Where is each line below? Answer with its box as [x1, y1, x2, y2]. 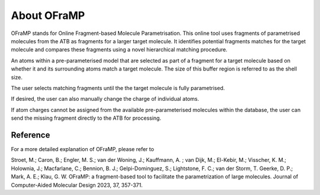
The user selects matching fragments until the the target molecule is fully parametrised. [11, 84, 225, 91]
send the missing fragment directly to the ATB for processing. [11, 114, 161, 122]
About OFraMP [11, 9, 85, 22]
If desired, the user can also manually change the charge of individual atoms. [11, 95, 200, 103]
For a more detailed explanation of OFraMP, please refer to [11, 145, 154, 152]
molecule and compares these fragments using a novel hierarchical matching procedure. [11, 46, 228, 53]
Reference [11, 130, 50, 140]
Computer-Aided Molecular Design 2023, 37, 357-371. [11, 181, 143, 188]
